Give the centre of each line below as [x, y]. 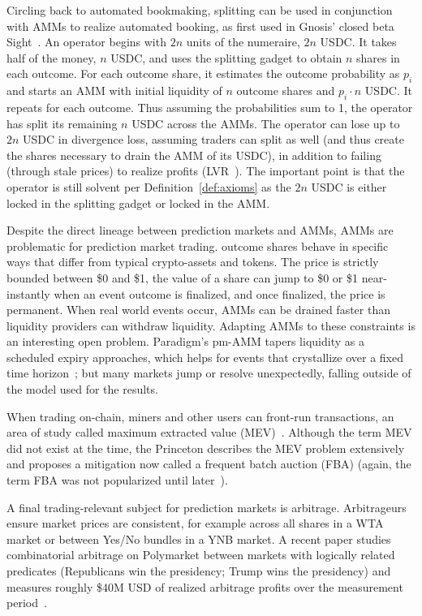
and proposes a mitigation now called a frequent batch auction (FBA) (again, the [209, 464]
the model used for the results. [82, 389]
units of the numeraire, [243, 42]
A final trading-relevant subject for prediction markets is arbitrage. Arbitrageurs [207, 507]
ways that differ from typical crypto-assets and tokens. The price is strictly [193, 262]
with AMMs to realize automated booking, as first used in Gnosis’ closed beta [200, 26]
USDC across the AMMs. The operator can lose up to [266, 123]
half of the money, [52, 57]
